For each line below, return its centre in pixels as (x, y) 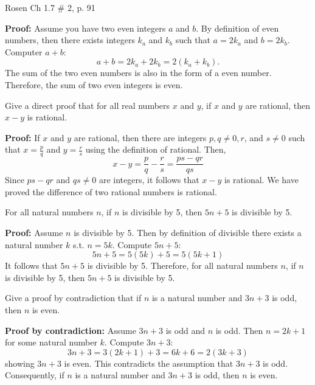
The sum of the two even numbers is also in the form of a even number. (138, 73)
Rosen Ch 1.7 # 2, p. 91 (50, 7)
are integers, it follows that (149, 180)
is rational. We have (261, 180)
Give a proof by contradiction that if (73, 298)
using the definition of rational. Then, (156, 149)
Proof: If (22, 137)
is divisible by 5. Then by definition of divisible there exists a (188, 233)
